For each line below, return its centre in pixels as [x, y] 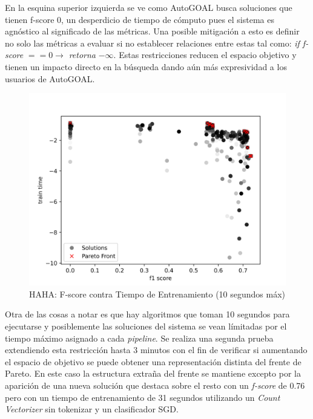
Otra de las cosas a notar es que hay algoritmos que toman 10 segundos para [147, 314]
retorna [82, 55]
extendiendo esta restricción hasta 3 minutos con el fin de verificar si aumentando [156, 350]
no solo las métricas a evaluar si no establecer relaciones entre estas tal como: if [152, 43]
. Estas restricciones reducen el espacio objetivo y [205, 55]
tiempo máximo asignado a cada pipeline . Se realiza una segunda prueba [139, 338]
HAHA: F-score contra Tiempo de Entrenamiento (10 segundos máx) [157, 294]
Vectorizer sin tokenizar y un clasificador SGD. [92, 409]
